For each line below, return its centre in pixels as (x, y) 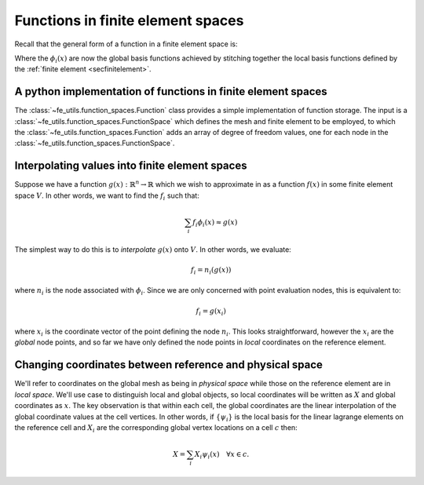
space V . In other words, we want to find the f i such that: (107, 196)
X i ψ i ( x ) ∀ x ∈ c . (222, 455)
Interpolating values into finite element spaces (131, 166)
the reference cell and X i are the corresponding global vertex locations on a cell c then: (156, 428)
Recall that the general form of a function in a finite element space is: (126, 44)
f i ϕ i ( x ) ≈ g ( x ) (215, 223)
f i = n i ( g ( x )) (211, 271)
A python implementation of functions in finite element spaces (171, 91)
